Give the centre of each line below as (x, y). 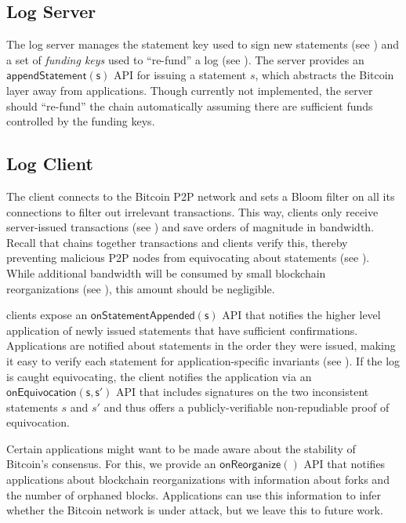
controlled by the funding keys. (81, 121)
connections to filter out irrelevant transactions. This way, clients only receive (192, 211)
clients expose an (47, 315)
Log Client (50, 163)
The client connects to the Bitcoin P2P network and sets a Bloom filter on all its (201, 196)
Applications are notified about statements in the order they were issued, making (201, 345)
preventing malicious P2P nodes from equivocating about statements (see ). (188, 258)
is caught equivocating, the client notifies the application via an (159, 376)
